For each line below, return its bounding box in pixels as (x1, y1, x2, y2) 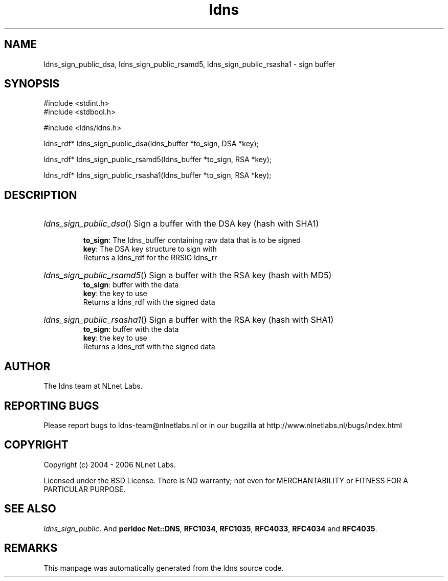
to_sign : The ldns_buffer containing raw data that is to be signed (83, 236, 301, 245)
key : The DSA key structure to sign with (83, 244, 217, 254)
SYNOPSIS (4, 77, 60, 91)
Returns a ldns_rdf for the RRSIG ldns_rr (83, 253, 217, 262)
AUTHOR (4, 360, 51, 373)
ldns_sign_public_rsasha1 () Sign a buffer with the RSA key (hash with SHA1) (43, 315, 334, 325)
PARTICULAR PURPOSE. (43, 484, 126, 494)
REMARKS (4, 542, 58, 555)
